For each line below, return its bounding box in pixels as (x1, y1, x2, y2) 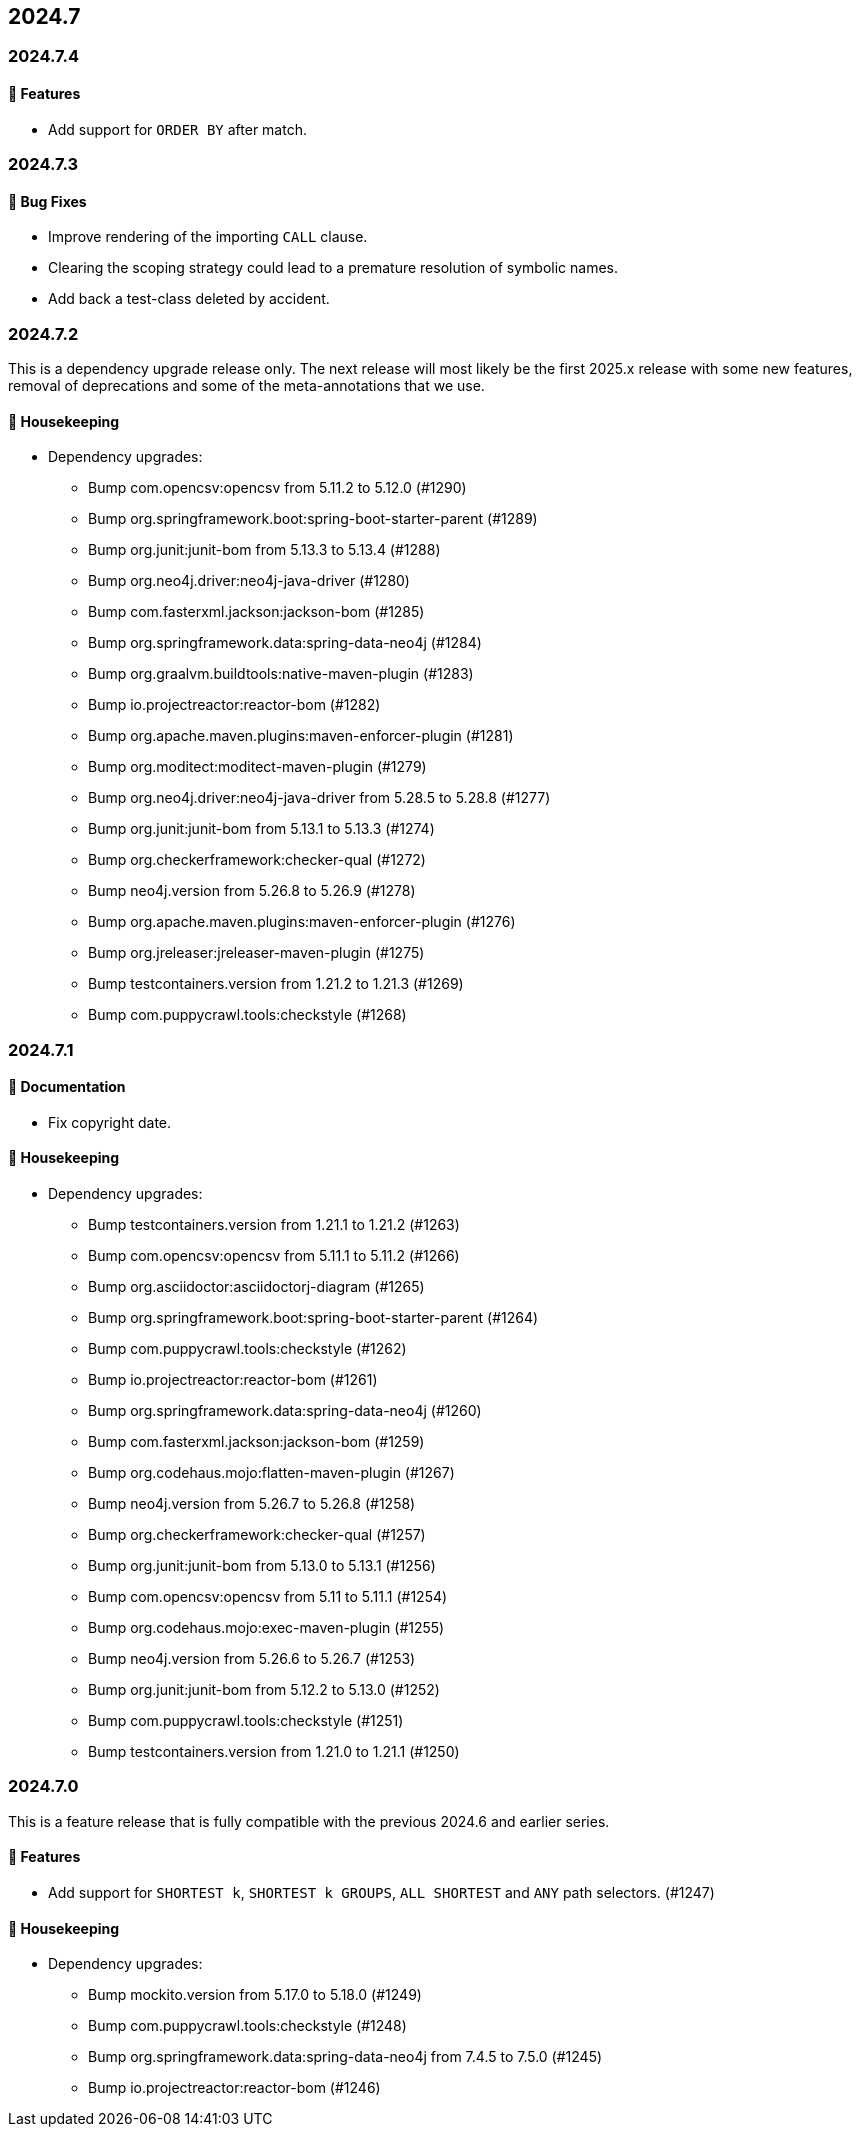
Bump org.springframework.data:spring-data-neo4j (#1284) (88, 634, 482, 652)
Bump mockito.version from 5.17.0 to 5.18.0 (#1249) (88, 1986, 422, 2004)
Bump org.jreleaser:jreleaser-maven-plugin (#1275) (88, 944, 425, 962)
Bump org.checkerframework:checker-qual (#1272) (88, 851, 426, 869)
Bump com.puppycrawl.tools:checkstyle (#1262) (88, 1340, 407, 1358)
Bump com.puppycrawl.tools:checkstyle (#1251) (88, 1712, 404, 1730)
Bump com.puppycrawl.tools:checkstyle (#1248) (88, 2017, 407, 2035)
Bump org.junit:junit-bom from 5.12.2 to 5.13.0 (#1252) (88, 1681, 440, 1699)
